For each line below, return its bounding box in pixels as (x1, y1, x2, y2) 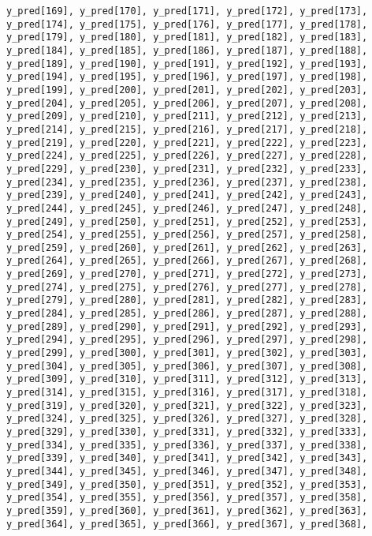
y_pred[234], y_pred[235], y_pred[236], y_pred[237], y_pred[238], (6, 176, 368, 188)
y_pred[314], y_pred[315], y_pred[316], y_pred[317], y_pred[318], (6, 387, 368, 399)
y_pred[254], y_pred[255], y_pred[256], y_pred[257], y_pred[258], (6, 229, 368, 241)
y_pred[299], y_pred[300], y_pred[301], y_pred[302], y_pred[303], (6, 347, 368, 359)
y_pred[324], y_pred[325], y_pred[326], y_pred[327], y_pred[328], (6, 413, 368, 425)
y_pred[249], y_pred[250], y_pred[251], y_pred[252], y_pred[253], (6, 216, 368, 227)
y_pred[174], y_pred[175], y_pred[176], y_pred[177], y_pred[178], (6, 18, 368, 30)
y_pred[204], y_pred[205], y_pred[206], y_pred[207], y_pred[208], (6, 97, 368, 109)
